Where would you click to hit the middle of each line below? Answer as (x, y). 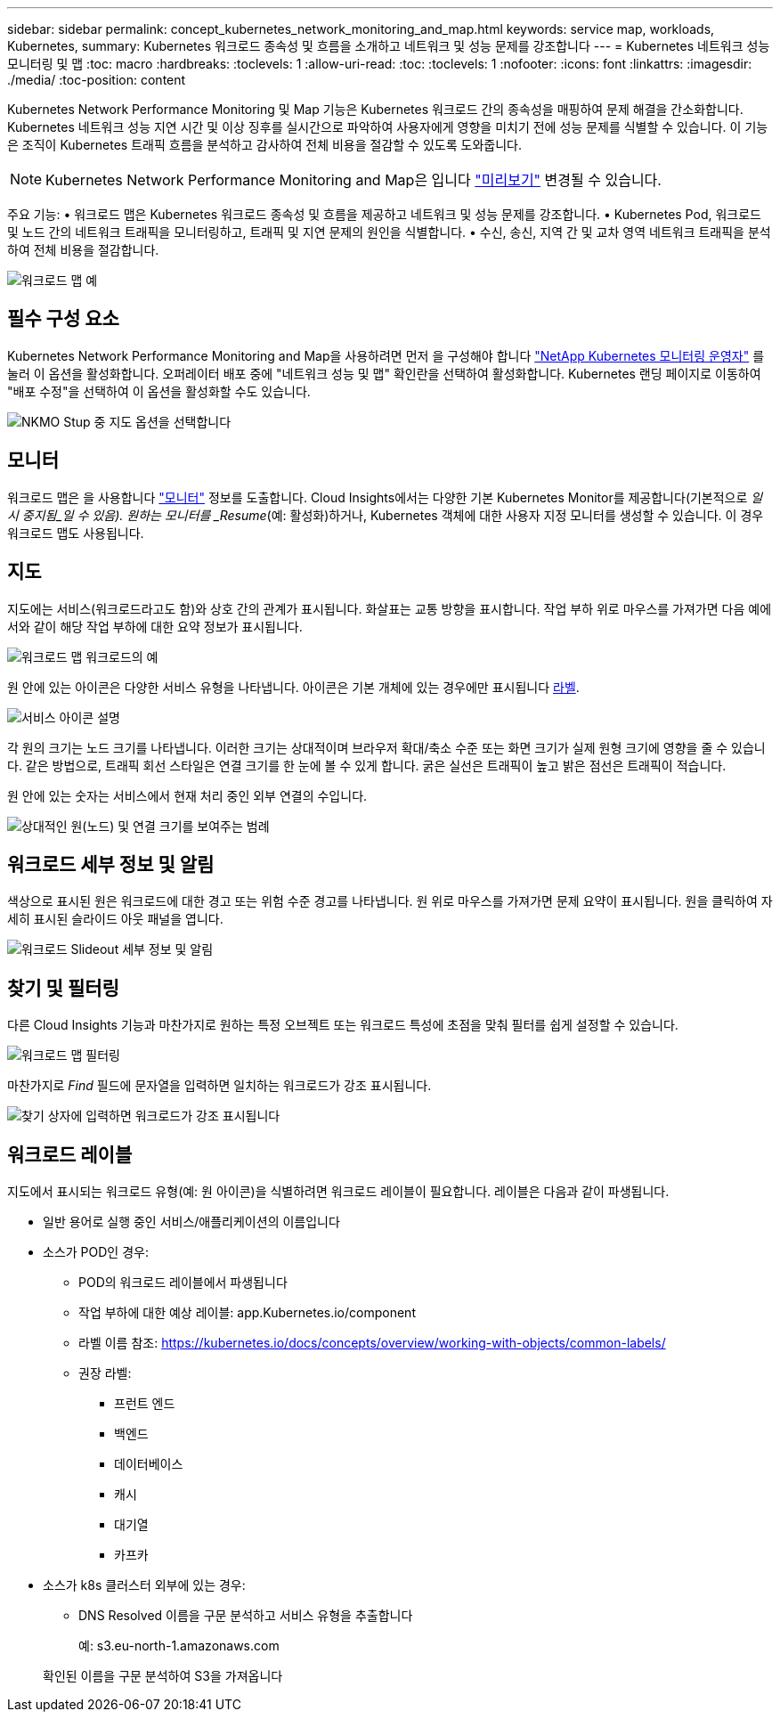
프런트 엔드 (145, 1404)
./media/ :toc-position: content (97, 80)
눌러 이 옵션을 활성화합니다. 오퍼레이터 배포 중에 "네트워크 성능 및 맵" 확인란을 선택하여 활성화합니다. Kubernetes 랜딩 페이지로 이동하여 (384, 373)
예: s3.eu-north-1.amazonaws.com (179, 1646)
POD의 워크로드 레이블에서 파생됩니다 (183, 1283)
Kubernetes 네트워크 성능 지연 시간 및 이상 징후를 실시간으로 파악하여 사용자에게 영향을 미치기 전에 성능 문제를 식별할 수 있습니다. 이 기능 (388, 127)
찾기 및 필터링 (63, 988)
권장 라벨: (105, 1373)
